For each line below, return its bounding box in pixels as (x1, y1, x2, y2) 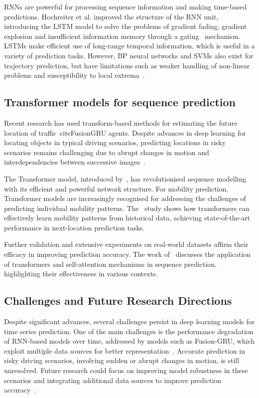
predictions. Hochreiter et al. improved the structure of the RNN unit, (4, 11, 219, 21)
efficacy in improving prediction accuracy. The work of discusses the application (4, 249, 251, 259)
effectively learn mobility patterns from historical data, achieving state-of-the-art (4, 212, 251, 223)
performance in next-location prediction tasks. (4, 222, 145, 232)
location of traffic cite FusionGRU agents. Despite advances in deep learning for (4, 127, 246, 138)
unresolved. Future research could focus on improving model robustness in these (4, 365, 248, 376)
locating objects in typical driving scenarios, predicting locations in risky (4, 137, 226, 148)
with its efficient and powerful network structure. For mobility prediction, (4, 183, 229, 194)
